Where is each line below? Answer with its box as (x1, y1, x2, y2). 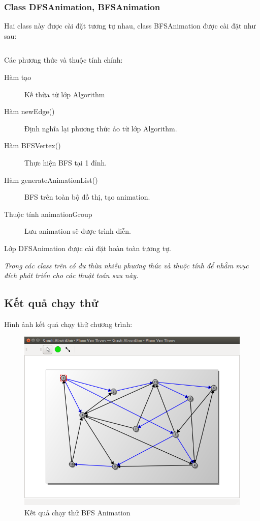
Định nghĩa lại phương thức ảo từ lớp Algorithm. (24, 123, 177, 133)
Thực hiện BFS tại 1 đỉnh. (24, 157, 107, 168)
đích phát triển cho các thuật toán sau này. (4, 270, 139, 281)
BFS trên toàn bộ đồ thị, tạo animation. (24, 191, 150, 202)
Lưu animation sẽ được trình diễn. (24, 226, 131, 236)
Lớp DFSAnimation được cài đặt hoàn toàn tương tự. (4, 242, 171, 253)
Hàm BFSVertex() (4, 140, 61, 151)
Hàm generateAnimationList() (4, 174, 98, 185)
